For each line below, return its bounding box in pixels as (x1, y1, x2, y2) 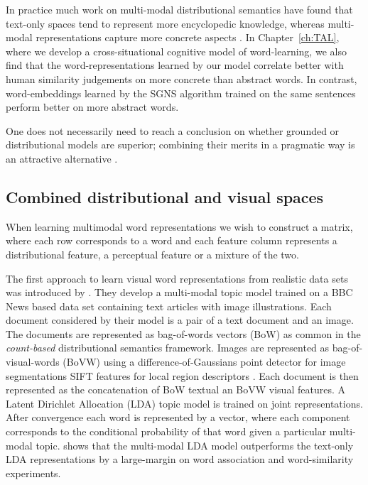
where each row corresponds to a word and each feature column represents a (6, 233, 337, 248)
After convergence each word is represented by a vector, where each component (6, 410, 350, 425)
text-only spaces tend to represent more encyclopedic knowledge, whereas (6, 16, 325, 31)
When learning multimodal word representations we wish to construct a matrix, (6, 219, 353, 234)
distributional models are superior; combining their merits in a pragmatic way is (6, 137, 355, 152)
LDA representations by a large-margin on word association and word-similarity (6, 452, 354, 467)
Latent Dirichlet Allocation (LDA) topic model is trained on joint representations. (6, 396, 363, 410)
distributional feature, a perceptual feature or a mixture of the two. (6, 246, 299, 261)
